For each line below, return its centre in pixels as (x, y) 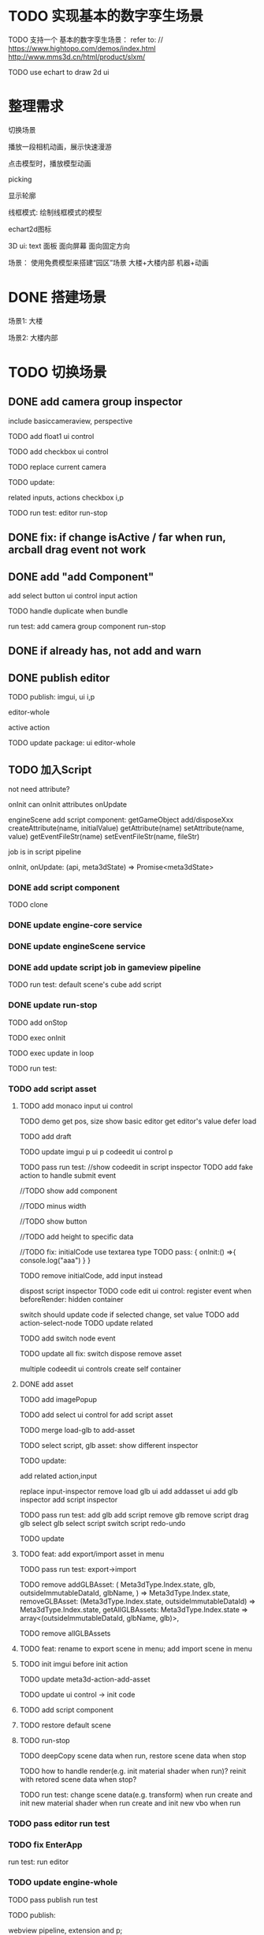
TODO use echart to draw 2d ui (59, 72)
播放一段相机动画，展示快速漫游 (60, 146)
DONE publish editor (59, 678)
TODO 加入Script (50, 769)
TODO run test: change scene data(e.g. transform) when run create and (136, 1795)
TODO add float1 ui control (51, 436)
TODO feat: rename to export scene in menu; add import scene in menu (136, 1649)
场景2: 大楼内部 (33, 337)
